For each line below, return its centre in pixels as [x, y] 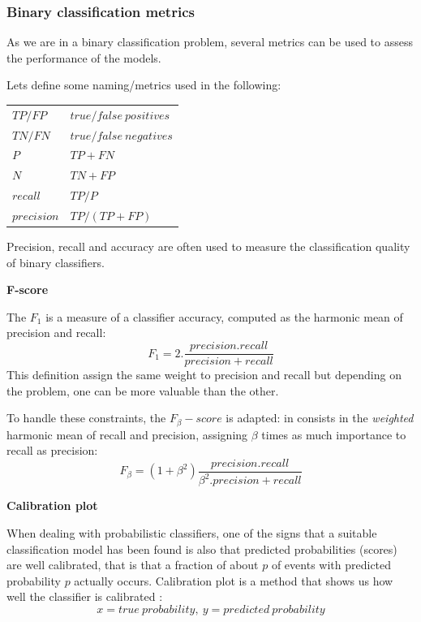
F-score [28, 289]
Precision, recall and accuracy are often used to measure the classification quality [208, 246]
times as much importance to [334, 434]
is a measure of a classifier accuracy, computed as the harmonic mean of [224, 316]
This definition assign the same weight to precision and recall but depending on [204, 375]
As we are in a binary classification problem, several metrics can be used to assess [210, 42]
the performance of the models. [84, 57]
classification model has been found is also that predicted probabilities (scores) [202, 549]
